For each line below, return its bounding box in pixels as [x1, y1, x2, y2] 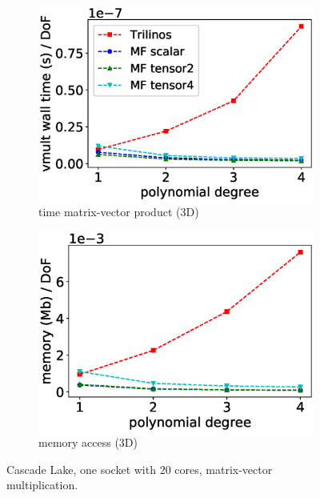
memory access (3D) [38, 434, 138, 451]
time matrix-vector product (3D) [38, 203, 199, 220]
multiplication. [6, 476, 78, 493]
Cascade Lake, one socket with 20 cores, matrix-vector [6, 460, 273, 477]
